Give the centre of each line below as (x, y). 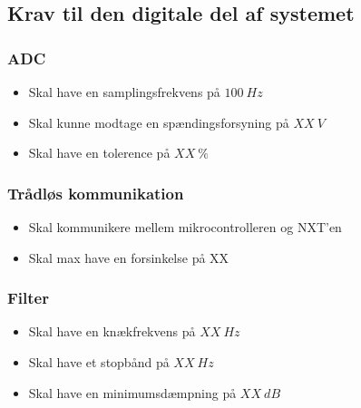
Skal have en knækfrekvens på (112, 331)
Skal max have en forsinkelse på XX (129, 257)
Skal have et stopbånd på (99, 362)
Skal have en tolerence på (99, 153)
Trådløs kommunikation (96, 193)
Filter (28, 298)
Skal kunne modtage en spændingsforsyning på (159, 122)
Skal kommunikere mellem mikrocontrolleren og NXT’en (185, 227)
